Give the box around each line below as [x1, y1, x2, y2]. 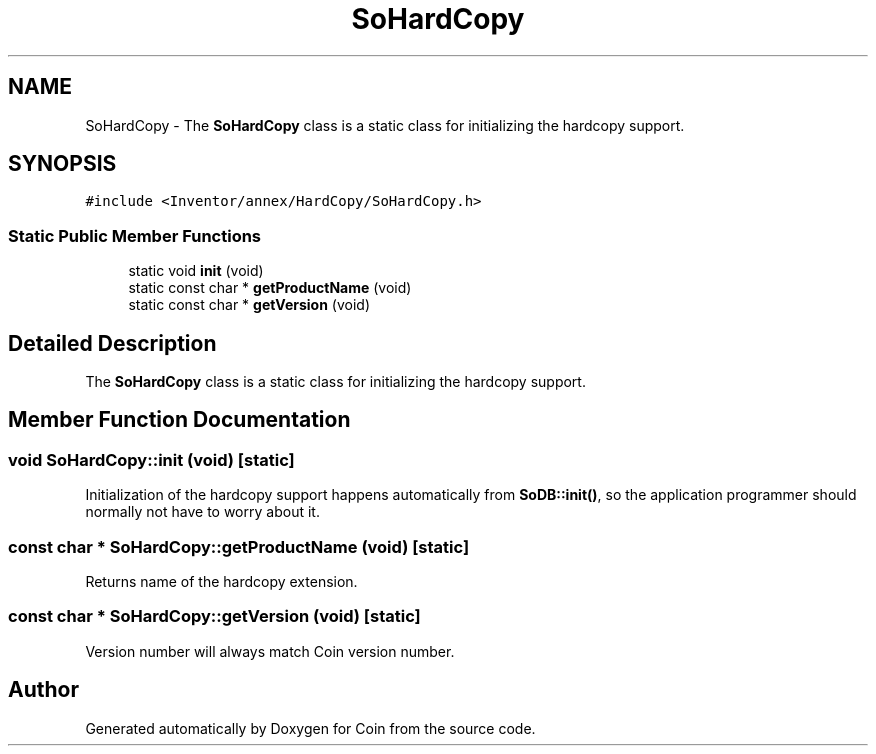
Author [8, 677, 79, 703]
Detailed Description [8, 330, 217, 356]
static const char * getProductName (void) [128, 279, 412, 297]
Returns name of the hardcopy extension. [85, 573, 358, 590]
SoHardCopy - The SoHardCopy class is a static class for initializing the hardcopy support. [85, 116, 685, 134]
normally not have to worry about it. [85, 503, 320, 521]
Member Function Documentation [8, 407, 351, 433]
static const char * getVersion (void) [128, 296, 371, 314]
